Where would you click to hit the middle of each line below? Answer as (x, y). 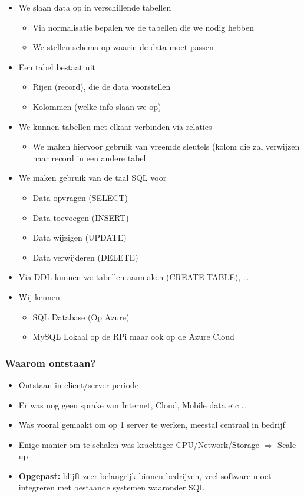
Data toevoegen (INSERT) (81, 217)
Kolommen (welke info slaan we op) (97, 106)
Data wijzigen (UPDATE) (80, 237)
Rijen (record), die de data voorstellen (102, 87)
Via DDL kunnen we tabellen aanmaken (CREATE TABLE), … (134, 277)
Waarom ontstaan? (50, 363)
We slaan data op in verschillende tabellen (95, 7)
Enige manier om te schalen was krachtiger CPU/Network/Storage (139, 444)
